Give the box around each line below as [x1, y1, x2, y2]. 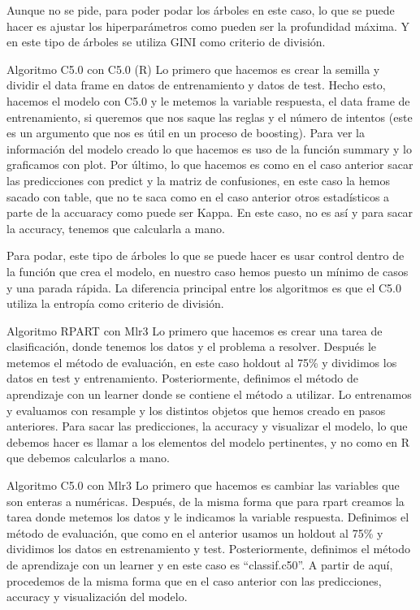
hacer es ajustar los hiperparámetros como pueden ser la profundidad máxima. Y [6, 17, 410, 34]
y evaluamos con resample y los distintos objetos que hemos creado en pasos [6, 401, 386, 418]
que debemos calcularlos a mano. [6, 449, 170, 466]
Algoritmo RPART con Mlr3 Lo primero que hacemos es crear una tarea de [6, 322, 383, 339]
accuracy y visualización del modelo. [6, 588, 188, 605]
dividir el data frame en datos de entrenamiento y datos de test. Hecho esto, [6, 76, 386, 93]
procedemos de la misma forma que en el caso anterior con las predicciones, [6, 572, 382, 589]
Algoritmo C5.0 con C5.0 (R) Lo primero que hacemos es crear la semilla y [6, 60, 380, 77]
